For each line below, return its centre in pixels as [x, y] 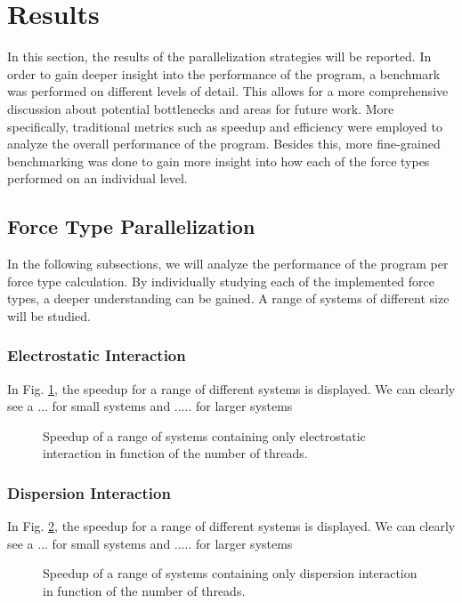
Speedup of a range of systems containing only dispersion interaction [230, 573]
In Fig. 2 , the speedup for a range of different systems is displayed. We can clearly [231, 526]
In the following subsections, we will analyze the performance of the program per [228, 264]
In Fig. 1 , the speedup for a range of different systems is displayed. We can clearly [231, 388]
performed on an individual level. [97, 178]
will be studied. [49, 315]
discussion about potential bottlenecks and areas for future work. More [201, 108]
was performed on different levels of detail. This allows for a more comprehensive [228, 91]
